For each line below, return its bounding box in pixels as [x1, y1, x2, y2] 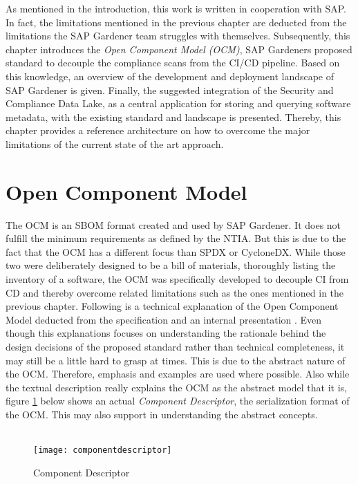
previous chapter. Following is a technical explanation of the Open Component [6, 299, 339, 313]
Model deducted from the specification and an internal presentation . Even [6, 312, 322, 326]
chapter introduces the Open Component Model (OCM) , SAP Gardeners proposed [6, 41, 352, 56]
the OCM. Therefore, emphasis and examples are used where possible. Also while [6, 366, 350, 381]
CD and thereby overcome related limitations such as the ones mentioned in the [6, 285, 344, 299]
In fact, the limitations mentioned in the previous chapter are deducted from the [6, 15, 347, 29]
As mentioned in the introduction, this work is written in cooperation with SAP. [6, 1, 346, 15]
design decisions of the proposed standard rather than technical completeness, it [6, 339, 345, 353]
